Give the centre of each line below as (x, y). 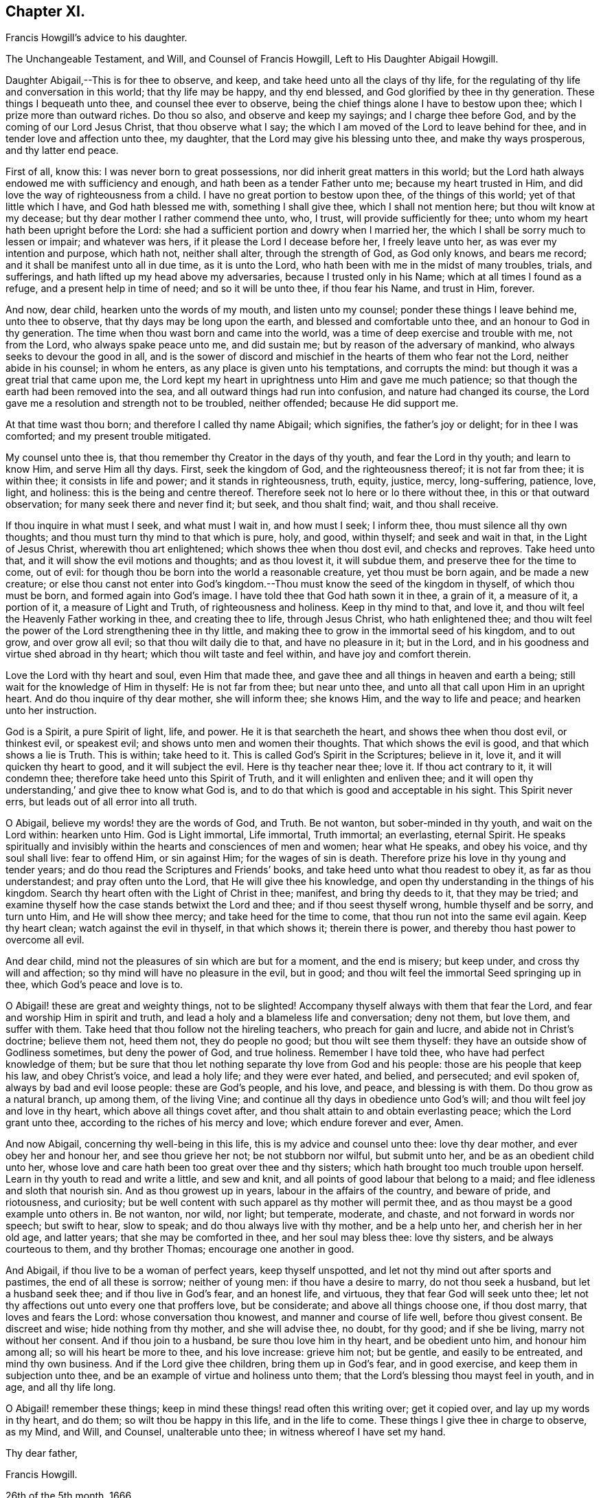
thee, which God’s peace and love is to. (94, 985)
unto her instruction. (51, 711)
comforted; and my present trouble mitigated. (108, 436)
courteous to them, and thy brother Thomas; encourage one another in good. (180, 1249)
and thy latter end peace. (62, 150)
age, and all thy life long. (61, 1387)
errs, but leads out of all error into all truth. (101, 802)
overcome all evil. (45, 940)
